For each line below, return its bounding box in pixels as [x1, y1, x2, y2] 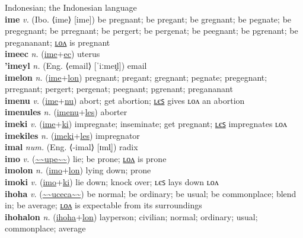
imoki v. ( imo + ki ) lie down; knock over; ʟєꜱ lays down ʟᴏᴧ [5, 175, 219, 188]
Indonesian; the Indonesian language [5, 1, 137, 13]
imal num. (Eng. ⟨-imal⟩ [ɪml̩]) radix [5, 141, 138, 153]
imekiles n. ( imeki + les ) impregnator [5, 129, 140, 141]
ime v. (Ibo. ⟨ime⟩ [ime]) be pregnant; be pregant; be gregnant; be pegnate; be [5, 12, 292, 25]
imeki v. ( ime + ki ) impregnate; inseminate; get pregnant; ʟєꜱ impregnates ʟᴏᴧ [5, 117, 288, 129]
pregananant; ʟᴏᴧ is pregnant [5, 36, 110, 48]
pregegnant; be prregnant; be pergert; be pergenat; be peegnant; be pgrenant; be [5, 24, 298, 37]
